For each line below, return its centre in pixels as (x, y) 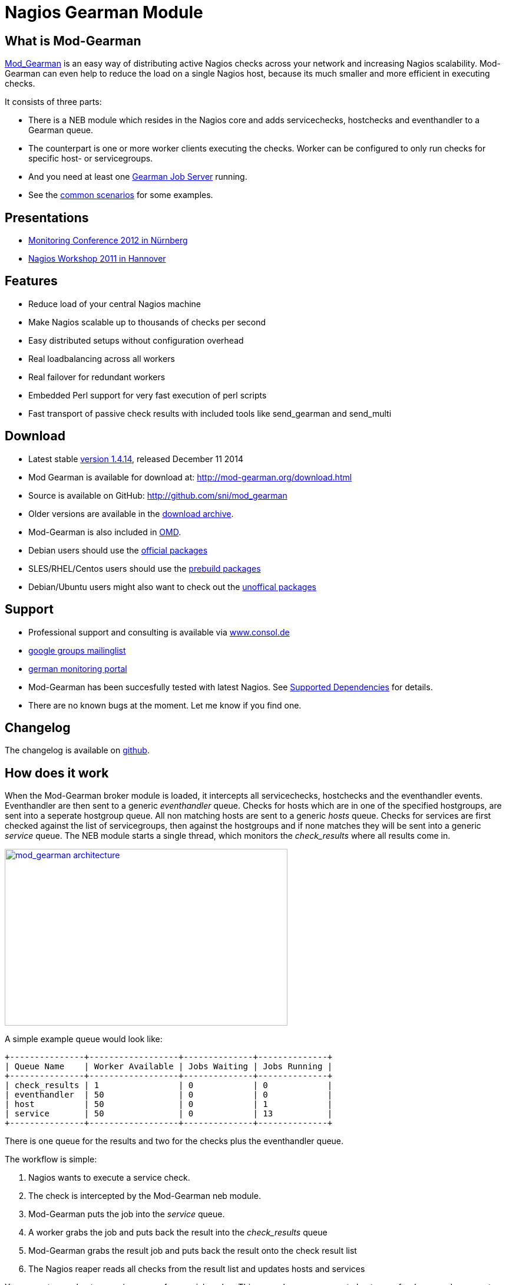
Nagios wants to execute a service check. (109, 1178)
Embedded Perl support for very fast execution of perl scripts (148, 395)
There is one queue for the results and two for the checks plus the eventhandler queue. (174, 1141)
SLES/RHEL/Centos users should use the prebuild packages (145, 568)
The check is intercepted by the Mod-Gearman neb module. (145, 1196)
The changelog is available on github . (77, 750)
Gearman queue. (61, 130)
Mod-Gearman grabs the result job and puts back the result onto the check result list (193, 1251)
